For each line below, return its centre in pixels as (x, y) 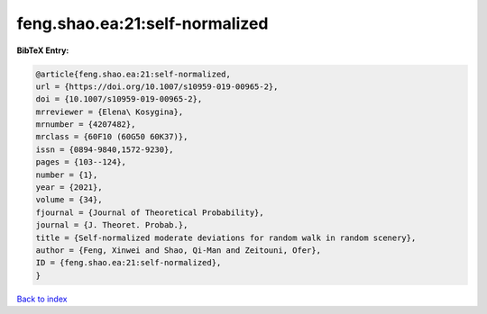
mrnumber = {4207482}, (86, 125)
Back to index (42, 299)
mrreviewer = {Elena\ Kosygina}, (110, 112)
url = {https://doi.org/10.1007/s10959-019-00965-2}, (157, 86)
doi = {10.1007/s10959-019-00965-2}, (119, 99)
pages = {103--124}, (81, 162)
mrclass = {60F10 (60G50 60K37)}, (112, 137)
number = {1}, (67, 175)
